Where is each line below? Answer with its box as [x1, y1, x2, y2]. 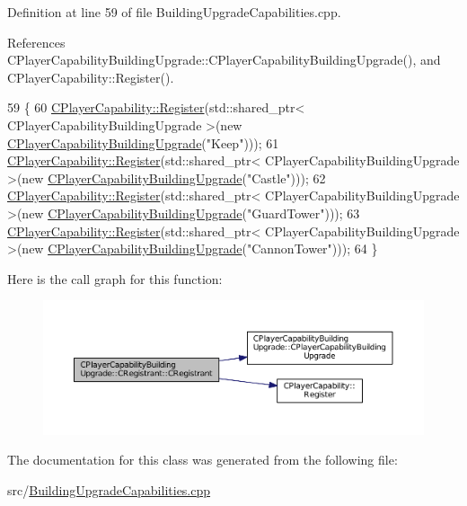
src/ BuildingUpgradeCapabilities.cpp [7, 480, 211, 499]
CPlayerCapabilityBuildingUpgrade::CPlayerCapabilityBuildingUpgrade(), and [7, 50, 441, 69]
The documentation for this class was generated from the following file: [7, 450, 398, 469]
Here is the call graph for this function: [7, 269, 223, 288]
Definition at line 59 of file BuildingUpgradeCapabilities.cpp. [7, 3, 341, 21]
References [7, 32, 66, 51]
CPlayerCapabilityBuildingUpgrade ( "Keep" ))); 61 [7, 133, 279, 152]
